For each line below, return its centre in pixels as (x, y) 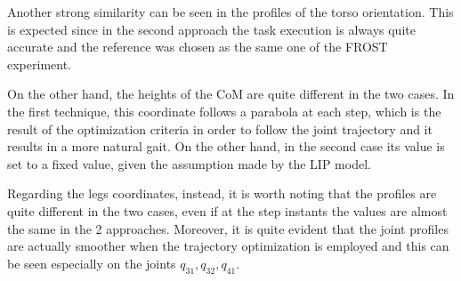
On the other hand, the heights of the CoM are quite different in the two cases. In (231, 94)
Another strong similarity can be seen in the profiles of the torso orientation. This (230, 12)
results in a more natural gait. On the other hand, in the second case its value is (226, 146)
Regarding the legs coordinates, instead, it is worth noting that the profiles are (222, 193)
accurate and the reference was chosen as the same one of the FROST (198, 47)
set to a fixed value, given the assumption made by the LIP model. (189, 163)
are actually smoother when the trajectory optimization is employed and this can (228, 246)
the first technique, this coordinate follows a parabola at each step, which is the (224, 111)
